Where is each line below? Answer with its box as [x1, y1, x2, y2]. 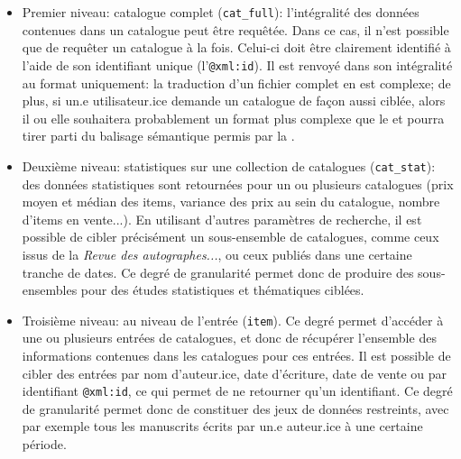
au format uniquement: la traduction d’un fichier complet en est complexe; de [22, 73, 451, 92]
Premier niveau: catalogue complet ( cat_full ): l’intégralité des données [22, 3, 420, 21]
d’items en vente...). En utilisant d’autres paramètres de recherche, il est [22, 209, 422, 228]
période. [22, 434, 67, 453]
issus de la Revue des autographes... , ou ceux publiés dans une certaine [22, 244, 412, 263]
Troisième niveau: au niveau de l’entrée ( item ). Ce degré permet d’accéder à [22, 310, 444, 329]
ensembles [22, 280, 78, 299]
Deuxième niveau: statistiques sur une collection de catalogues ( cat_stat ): [22, 156, 436, 175]
